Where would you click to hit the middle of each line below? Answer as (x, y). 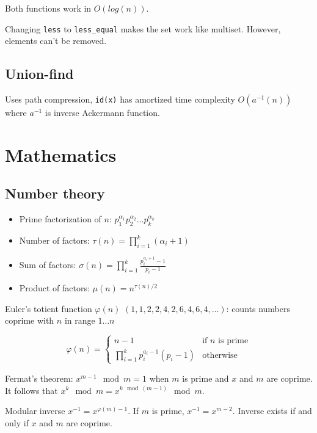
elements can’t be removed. (56, 41)
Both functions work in (48, 8)
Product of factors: (54, 288)
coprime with (30, 320)
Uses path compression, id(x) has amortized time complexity (120, 99)
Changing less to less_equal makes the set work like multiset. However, (143, 28)
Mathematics (61, 154)
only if (17, 422)
